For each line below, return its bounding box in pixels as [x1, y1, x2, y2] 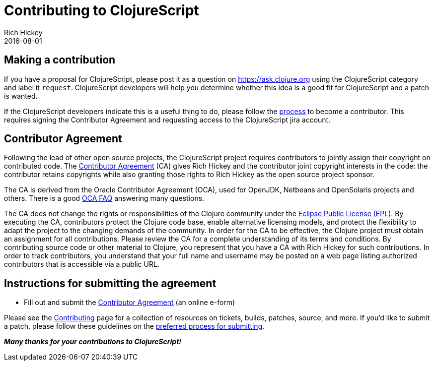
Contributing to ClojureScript [4, 2, 199, 19]
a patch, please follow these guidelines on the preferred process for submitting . [4, 322, 265, 331]
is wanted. [4, 91, 38, 100]
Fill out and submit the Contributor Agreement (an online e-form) [24, 298, 235, 307]
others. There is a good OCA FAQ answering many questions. [4, 194, 205, 203]
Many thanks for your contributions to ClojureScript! [4, 337, 182, 346]
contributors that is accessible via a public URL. [4, 260, 159, 269]
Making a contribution [4, 54, 116, 66]
